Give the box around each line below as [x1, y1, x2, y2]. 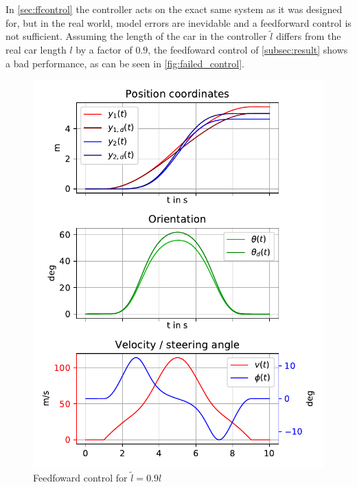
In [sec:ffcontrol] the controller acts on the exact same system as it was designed [5, 2, 343, 16]
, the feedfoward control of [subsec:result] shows [148, 43, 348, 56]
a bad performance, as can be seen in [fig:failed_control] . [5, 56, 244, 70]
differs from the [276, 29, 341, 43]
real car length [5, 43, 67, 56]
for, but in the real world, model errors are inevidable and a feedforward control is [5, 15, 352, 30]
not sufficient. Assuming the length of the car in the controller [5, 29, 267, 43]
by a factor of [76, 43, 133, 56]
